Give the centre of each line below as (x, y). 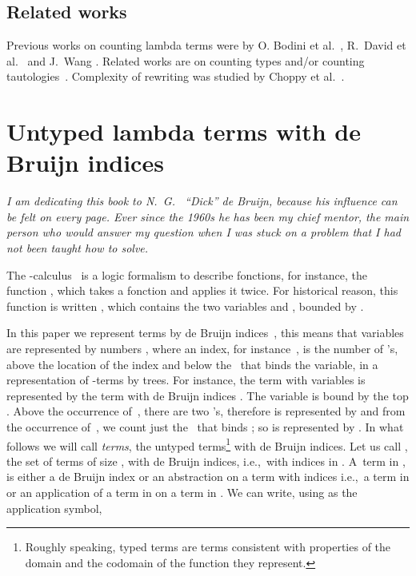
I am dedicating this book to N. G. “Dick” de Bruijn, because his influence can (202, 201)
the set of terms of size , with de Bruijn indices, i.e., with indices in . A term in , (206, 461)
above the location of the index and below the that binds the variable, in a (192, 364)
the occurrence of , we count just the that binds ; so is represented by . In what (205, 427)
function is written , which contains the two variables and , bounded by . (185, 306)
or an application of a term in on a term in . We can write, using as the (182, 493)
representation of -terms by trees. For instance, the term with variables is (186, 380)
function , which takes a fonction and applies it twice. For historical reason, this (202, 290)
